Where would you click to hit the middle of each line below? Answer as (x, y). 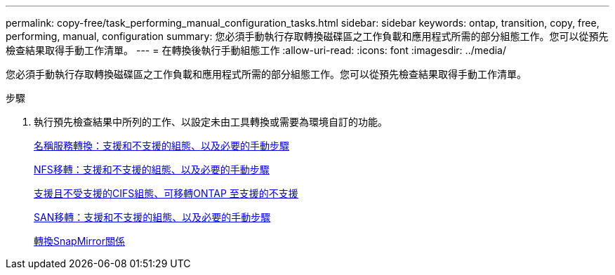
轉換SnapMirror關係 (79, 241)
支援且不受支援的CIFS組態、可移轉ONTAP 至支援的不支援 (166, 193)
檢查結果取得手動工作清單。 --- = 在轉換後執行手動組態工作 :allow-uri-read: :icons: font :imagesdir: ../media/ (256, 50)
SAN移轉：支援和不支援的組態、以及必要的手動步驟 (152, 217)
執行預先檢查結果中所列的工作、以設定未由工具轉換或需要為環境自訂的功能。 (211, 122)
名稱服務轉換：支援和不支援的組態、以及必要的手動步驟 (161, 146)
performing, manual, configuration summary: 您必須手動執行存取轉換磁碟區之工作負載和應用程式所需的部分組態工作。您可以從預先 (307, 36)
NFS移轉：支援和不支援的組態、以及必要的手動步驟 (152, 169)
